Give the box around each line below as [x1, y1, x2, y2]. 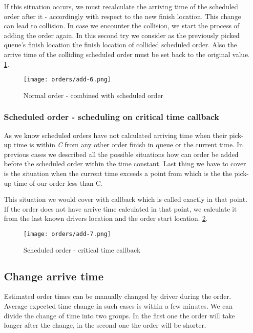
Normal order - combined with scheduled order [23, 90, 164, 100]
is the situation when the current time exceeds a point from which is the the [4, 168, 232, 178]
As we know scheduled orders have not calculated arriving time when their [4, 130, 227, 140]
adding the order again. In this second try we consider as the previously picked [4, 30, 240, 40]
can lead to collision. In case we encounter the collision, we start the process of [4, 20, 239, 31]
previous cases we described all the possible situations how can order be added [4, 149, 239, 159]
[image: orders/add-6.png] [23, 76, 111, 83]
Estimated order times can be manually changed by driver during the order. [4, 291, 231, 301]
